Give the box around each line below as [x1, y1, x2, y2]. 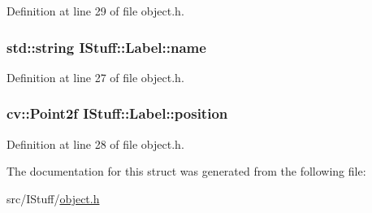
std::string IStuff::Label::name [6, 37, 206, 57]
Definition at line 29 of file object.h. [6, 2, 184, 19]
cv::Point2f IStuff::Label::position [6, 103, 228, 124]
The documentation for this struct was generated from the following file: [6, 163, 366, 180]
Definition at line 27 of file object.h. [6, 68, 184, 85]
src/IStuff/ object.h [6, 189, 100, 206]
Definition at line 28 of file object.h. [6, 135, 184, 152]
